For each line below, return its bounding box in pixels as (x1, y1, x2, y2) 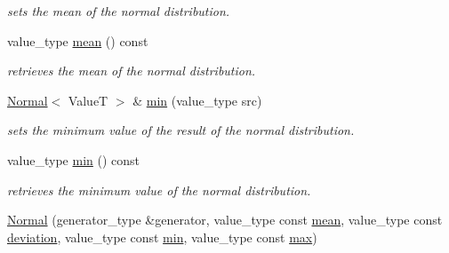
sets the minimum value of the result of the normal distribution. (7, 121, 355, 139)
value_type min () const (7, 150, 140, 169)
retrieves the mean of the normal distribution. (7, 61, 256, 80)
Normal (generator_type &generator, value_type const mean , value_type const (7, 210, 443, 229)
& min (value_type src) (132, 91, 262, 109)
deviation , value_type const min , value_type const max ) (7, 227, 317, 246)
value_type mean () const (7, 31, 148, 50)
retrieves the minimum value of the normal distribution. (7, 180, 311, 199)
